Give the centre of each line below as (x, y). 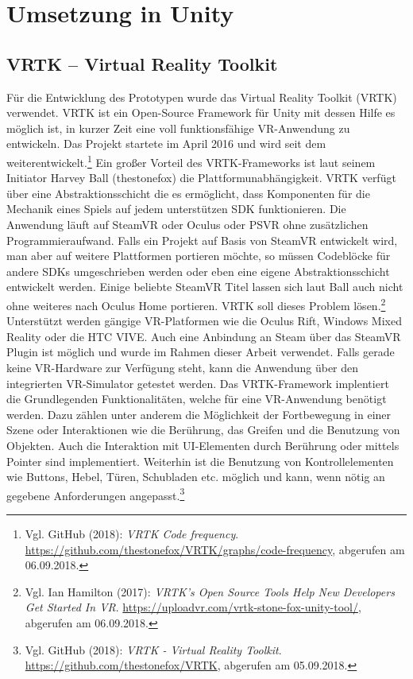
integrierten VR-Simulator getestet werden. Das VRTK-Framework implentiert (198, 383)
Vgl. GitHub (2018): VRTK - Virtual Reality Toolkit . (153, 649)
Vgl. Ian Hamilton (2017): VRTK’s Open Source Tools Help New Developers (210, 591)
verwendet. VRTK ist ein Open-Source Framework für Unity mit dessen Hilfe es (201, 113)
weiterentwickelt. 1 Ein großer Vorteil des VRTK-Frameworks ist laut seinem (191, 161)
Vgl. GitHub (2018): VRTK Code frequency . (132, 533)
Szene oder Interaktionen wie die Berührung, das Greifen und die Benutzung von (203, 430)
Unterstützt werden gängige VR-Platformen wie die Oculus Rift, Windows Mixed (204, 321)
